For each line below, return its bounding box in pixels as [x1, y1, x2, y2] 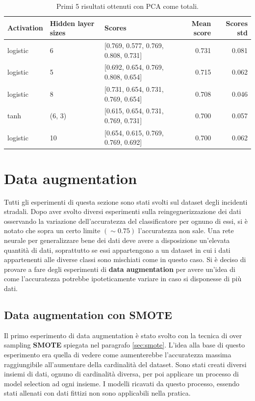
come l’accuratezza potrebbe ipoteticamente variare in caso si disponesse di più [4, 273, 242, 284]
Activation [7, 23, 43, 33]
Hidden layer [50, 18, 95, 28]
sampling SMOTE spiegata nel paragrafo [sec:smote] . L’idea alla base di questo [4, 340, 245, 350]
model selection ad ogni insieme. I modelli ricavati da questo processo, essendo [4, 378, 240, 388]
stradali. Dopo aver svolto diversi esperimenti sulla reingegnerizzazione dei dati [4, 206, 241, 216]
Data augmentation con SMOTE [4, 307, 172, 322]
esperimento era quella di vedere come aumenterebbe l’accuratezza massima [4, 349, 231, 359]
